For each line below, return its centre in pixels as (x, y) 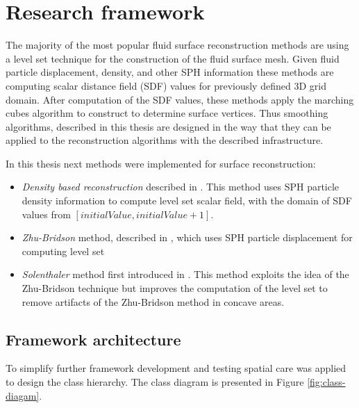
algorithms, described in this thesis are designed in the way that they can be (168, 126)
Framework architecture (93, 339)
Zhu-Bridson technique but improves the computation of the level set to (175, 288)
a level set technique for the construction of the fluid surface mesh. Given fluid (173, 58)
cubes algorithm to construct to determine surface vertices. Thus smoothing (167, 113)
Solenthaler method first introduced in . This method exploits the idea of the (185, 274)
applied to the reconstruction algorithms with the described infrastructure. (165, 140)
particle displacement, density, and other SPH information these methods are (170, 72)
